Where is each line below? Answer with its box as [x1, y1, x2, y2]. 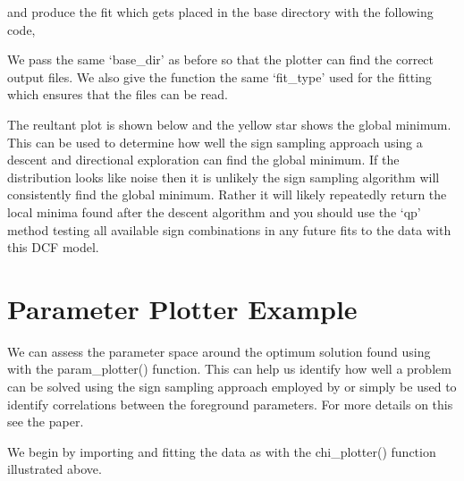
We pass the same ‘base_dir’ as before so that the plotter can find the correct [7, 50, 434, 69]
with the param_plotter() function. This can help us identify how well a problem [7, 359, 451, 378]
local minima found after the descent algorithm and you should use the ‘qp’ [7, 202, 421, 221]
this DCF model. [7, 238, 99, 257]
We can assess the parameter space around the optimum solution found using [7, 342, 431, 360]
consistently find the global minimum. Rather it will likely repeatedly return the [7, 185, 447, 204]
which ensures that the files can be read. [7, 85, 228, 104]
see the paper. [7, 412, 84, 431]
